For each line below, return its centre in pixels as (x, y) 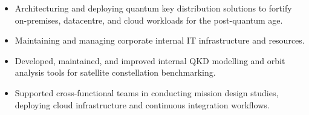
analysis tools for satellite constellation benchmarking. (115, 72)
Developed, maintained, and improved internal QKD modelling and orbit (150, 60)
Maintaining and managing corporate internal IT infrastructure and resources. (160, 40)
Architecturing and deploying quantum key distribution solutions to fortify (153, 8)
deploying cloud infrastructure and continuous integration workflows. (142, 104)
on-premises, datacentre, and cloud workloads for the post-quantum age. (149, 20)
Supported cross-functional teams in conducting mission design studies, (147, 92)
